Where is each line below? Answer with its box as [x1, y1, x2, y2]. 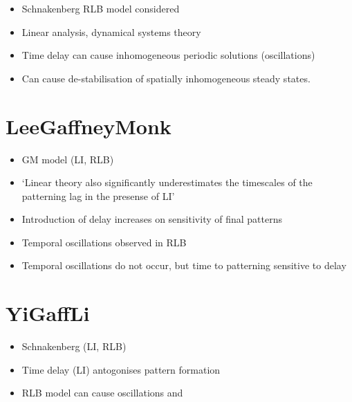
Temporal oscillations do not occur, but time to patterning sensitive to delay [21, 258, 346, 273]
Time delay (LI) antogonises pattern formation [21, 362, 221, 376]
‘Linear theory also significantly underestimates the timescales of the [21, 175, 313, 190]
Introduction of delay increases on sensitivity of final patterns [21, 212, 282, 226]
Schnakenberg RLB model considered [21, 1, 180, 15]
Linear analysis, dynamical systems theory [21, 24, 201, 39]
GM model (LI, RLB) [21, 152, 114, 166]
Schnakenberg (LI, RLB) [21, 339, 127, 354]
